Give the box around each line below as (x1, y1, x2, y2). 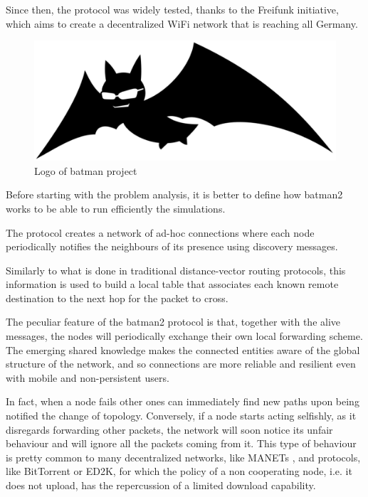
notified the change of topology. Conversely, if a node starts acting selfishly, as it (6, 408, 357, 423)
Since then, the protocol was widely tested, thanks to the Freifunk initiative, (6, 2, 339, 16)
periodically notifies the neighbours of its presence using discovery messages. (6, 239, 338, 254)
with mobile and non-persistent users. (6, 370, 169, 385)
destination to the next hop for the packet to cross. (6, 290, 228, 305)
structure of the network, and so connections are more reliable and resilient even (6, 356, 356, 371)
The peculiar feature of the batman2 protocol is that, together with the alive (6, 314, 341, 329)
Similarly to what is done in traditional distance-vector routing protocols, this (6, 262, 346, 277)
